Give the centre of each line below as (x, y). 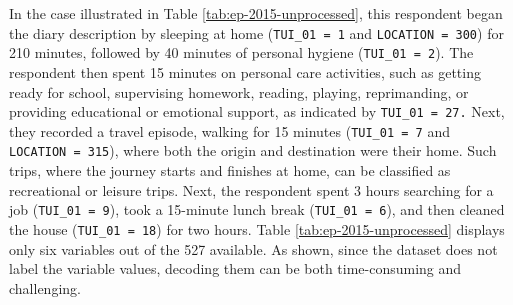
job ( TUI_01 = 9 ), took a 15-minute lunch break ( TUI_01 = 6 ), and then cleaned (257, 209)
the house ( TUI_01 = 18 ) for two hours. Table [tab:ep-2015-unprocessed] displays (257, 228)
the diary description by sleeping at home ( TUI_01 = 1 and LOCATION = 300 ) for (256, 32)
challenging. (45, 287)
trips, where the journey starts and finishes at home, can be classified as (230, 170)
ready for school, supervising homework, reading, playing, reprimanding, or (239, 91)
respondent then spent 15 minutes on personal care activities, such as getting (245, 71)
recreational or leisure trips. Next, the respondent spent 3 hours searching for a (251, 189)
